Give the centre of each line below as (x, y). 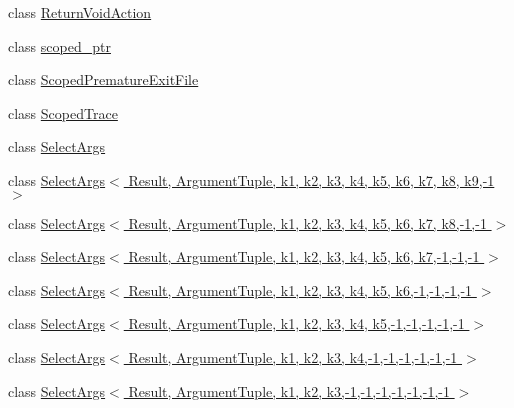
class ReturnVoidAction (80, 12)
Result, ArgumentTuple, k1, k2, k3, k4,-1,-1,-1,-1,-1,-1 (293, 356)
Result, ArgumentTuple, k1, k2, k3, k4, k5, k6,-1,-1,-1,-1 (300, 289)
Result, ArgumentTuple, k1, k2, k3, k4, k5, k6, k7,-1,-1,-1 (304, 256)
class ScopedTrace (63, 112)
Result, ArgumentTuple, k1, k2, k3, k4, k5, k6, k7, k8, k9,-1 (311, 179)
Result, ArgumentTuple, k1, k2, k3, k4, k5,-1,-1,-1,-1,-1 (296, 323)
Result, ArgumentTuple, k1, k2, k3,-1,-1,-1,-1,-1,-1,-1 (289, 390)
